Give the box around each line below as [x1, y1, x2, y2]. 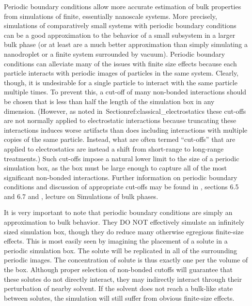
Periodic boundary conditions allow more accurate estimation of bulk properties [4, 1, 241, 11]
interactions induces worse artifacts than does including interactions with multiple [4, 124, 248, 135]
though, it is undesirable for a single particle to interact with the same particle [4, 77, 237, 87]
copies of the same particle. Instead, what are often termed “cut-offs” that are [4, 134, 236, 144]
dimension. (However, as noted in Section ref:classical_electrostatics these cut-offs [4, 106, 246, 116]
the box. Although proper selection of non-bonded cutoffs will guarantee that [4, 264, 233, 275]
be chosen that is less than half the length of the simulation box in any [4, 96, 215, 106]
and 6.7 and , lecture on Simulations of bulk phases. [4, 191, 158, 201]
